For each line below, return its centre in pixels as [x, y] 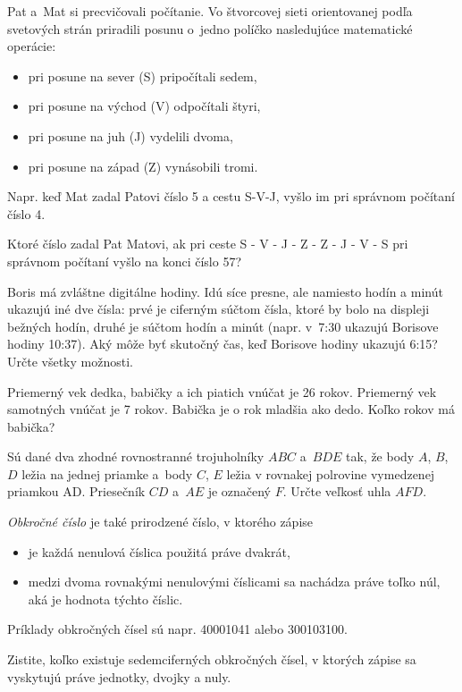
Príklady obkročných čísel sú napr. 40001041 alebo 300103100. [177, 629]
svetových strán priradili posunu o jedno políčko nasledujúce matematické [210, 28]
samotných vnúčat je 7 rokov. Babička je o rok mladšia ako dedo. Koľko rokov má [231, 409]
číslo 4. [26, 213]
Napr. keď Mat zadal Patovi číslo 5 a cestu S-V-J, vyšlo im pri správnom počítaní [231, 196]
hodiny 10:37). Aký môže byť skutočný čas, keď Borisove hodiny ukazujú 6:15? [223, 344]
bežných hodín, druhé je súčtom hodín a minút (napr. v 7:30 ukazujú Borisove [223, 326]
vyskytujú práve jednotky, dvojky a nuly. [119, 676]
